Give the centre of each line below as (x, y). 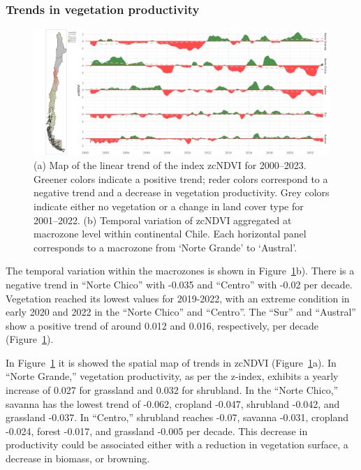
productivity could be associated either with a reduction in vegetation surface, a (177, 445)
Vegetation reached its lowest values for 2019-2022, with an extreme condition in (178, 298)
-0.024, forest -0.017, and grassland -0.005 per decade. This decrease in (157, 431)
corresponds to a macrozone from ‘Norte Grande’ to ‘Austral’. (165, 247)
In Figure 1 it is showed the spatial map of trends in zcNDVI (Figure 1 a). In (171, 362)
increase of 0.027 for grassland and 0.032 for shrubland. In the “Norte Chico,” (172, 390)
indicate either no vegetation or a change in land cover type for (169, 206)
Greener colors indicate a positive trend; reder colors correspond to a (181, 178)
